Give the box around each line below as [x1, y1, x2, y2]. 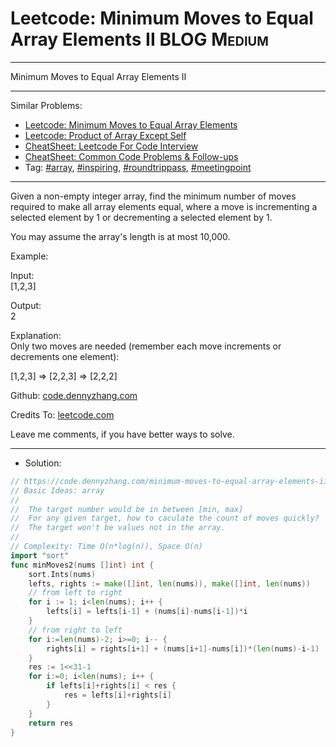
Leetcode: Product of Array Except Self [24, 129, 187, 141]
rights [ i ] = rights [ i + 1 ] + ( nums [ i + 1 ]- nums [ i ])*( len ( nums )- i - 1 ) [46, 643, 320, 654]
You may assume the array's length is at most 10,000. [10, 230, 231, 242]
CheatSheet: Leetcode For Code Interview [24, 140, 199, 152]
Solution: [24, 457, 62, 469]
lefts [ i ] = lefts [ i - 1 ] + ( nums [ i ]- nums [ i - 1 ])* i [46, 607, 248, 617]
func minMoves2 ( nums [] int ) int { [10, 560, 155, 570]
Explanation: [10, 329, 62, 341]
